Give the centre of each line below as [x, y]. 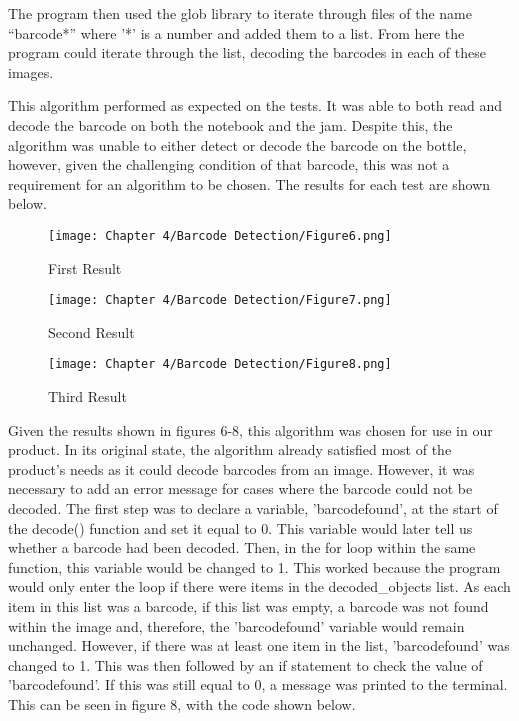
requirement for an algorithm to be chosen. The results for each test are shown [249, 183]
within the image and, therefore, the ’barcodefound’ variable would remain [236, 625]
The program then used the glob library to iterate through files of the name [240, 13]
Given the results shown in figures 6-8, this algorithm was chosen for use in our [250, 429]
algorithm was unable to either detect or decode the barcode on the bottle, [237, 144]
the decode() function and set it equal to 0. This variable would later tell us [240, 527]
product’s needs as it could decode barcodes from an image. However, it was [241, 468]
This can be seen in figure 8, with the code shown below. [182, 704]
